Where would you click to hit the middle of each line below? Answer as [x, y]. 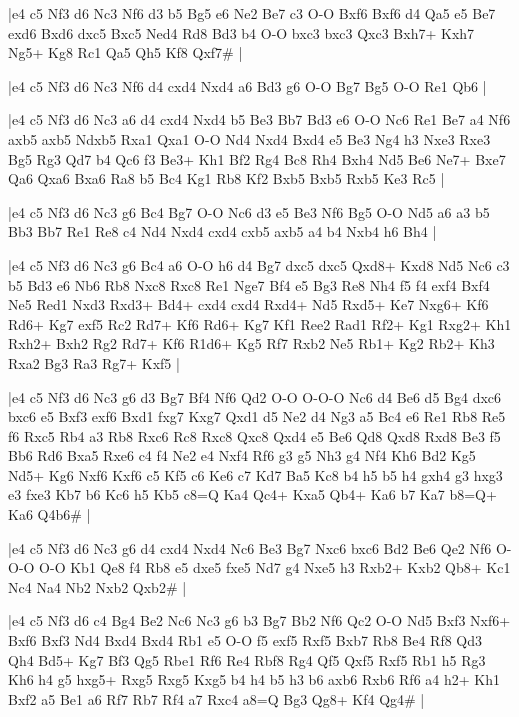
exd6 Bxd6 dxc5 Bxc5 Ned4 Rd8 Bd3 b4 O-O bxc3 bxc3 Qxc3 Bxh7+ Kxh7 [241, 32]
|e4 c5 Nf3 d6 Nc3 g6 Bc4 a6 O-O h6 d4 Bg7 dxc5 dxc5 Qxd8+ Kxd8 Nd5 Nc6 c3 [259, 264]
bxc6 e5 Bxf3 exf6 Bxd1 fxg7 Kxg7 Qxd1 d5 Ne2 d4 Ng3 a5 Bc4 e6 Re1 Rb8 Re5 [257, 416]
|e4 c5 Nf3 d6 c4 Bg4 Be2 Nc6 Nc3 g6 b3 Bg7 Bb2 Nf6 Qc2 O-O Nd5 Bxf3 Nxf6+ [259, 620]
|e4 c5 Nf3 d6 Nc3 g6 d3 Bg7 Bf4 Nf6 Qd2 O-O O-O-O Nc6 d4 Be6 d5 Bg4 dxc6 [255, 396]
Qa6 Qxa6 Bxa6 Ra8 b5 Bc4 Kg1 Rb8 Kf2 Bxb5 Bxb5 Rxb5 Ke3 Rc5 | [226, 178]
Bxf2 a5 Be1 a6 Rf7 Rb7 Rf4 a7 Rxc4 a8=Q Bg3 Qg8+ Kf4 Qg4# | [216, 698]
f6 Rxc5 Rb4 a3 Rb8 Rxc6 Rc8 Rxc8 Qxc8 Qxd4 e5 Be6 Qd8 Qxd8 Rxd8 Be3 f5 [254, 435]
